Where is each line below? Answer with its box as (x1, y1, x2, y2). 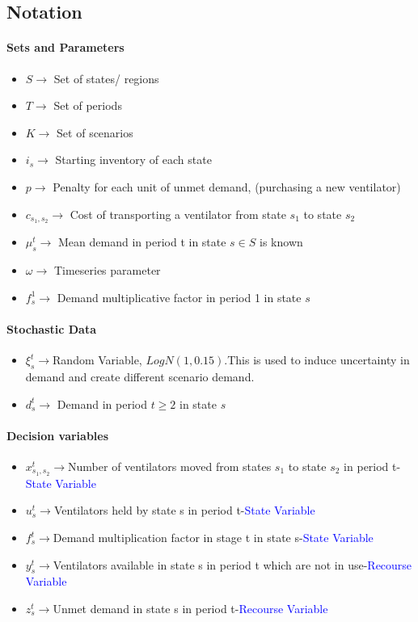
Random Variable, (53, 351, 142, 368)
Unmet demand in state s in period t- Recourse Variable (53, 600, 328, 616)
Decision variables (6, 427, 109, 443)
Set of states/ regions (53, 69, 159, 86)
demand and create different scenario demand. (25, 368, 255, 385)
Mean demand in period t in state (58, 233, 226, 250)
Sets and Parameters (6, 39, 125, 56)
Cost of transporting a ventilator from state (70, 205, 286, 222)
